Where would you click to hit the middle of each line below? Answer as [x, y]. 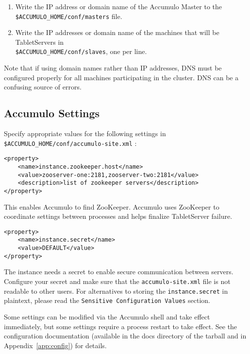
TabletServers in [40, 42]
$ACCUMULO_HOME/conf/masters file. [69, 16]
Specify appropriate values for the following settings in [85, 133]
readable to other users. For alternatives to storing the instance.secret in [116, 291]
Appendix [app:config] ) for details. [55, 345]
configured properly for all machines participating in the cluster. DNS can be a [121, 77]
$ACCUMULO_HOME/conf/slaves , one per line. [81, 51]
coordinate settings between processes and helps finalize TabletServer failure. [118, 216]
